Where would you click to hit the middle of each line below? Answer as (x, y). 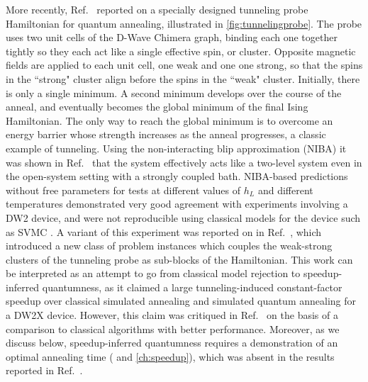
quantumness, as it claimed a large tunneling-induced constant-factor (192, 287)
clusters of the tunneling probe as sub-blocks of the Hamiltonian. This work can (179, 259)
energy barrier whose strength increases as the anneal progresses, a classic (166, 134)
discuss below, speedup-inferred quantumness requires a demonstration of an (172, 343)
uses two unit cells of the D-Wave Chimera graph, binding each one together (172, 37)
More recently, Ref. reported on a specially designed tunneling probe (157, 9)
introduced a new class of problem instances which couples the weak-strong (169, 246)
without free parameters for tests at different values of (123, 190)
